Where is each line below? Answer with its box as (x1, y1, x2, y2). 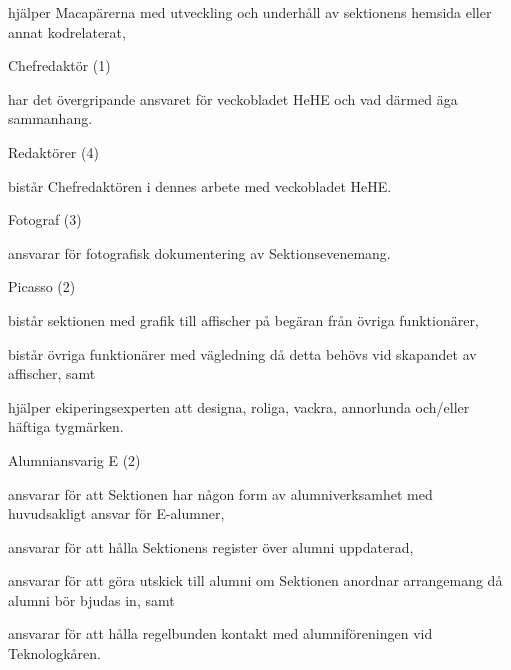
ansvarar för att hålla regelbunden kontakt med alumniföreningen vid (8, 623, 433, 644)
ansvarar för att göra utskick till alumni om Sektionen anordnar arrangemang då (8, 570, 503, 591)
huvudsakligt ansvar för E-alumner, (8, 503, 225, 524)
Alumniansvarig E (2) (8, 449, 141, 470)
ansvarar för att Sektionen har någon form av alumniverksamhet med (8, 483, 433, 504)
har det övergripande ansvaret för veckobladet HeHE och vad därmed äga (8, 88, 458, 109)
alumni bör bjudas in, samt (8, 589, 175, 610)
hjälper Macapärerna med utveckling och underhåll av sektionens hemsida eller (8, 2, 492, 22)
